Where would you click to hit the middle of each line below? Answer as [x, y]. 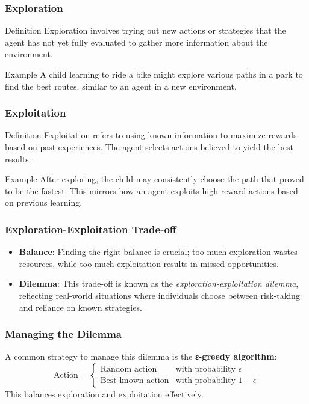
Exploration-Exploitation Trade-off [91, 229]
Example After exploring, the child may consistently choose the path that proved [154, 179]
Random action [129, 369]
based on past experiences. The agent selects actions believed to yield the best [149, 147]
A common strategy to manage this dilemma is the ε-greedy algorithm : [141, 356]
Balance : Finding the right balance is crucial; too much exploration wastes [158, 252]
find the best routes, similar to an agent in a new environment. [121, 86]
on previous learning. [44, 202]
